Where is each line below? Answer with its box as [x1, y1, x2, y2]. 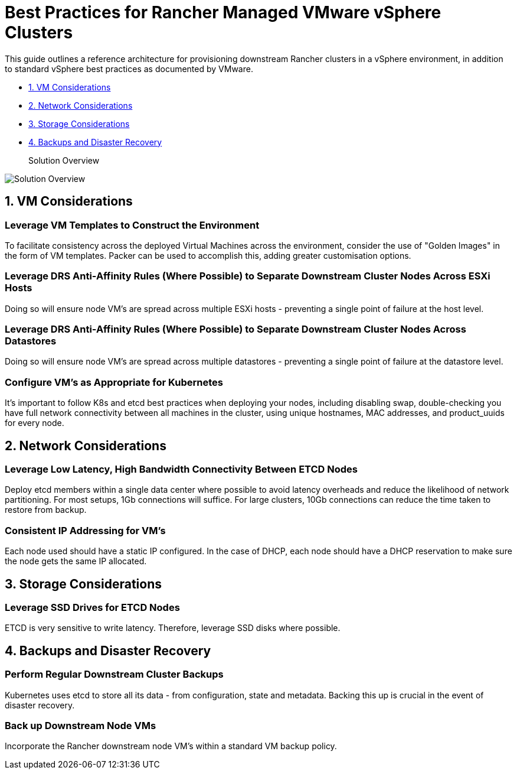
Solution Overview [28, 155, 100, 165]
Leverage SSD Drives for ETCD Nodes [5, 601, 180, 614]
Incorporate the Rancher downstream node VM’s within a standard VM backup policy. [5, 741, 337, 752]
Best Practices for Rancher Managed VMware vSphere [5, 2, 441, 22]
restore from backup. [5, 505, 87, 515]
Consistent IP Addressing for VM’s [5, 524, 166, 536]
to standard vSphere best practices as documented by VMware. [5, 63, 253, 74]
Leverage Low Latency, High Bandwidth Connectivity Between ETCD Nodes [5, 463, 358, 476]
